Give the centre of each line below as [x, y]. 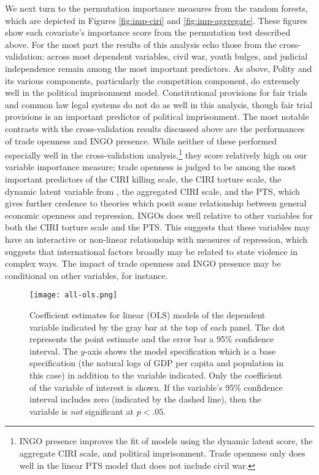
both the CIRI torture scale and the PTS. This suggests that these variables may [158, 227]
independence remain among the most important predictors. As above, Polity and [159, 68]
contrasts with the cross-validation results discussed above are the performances [155, 128]
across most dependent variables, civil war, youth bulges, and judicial [177, 56]
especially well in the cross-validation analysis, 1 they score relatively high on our [156, 154]
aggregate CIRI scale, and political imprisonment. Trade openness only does [162, 453]
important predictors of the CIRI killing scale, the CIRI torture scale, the [143, 179]
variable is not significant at [82, 411]
